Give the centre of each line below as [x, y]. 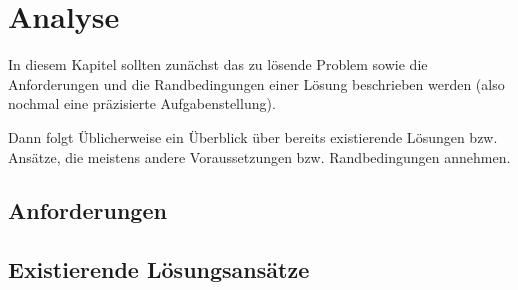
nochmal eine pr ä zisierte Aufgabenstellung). [142, 103]
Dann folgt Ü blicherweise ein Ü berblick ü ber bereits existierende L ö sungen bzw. [253, 136]
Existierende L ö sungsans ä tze [159, 269]
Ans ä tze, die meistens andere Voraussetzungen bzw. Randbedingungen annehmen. [259, 156]
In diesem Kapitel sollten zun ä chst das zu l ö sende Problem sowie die [218, 64]
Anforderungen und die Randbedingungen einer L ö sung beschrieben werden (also [256, 83]
